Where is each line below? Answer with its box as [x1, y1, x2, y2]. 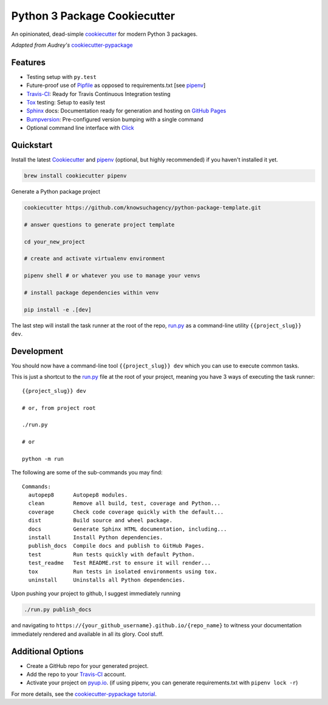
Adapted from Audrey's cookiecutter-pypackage [11, 41, 133, 49]
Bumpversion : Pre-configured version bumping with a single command [26, 115, 203, 123]
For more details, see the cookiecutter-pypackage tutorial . [11, 690, 157, 698]
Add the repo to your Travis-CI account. [26, 671, 126, 678]
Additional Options [11, 646, 84, 656]
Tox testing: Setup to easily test [26, 99, 106, 106]
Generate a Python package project [11, 188, 100, 196]
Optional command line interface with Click [26, 124, 134, 132]
